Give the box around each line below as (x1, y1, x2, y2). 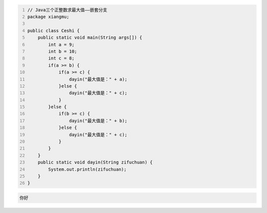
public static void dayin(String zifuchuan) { (38, 160, 153, 165)
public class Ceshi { (27, 28, 80, 33)
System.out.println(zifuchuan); (48, 166, 127, 172)
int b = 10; (48, 49, 78, 54)
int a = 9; (48, 42, 75, 47)
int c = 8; (48, 55, 75, 61)
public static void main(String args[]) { (38, 35, 142, 41)
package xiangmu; (27, 14, 69, 19)
